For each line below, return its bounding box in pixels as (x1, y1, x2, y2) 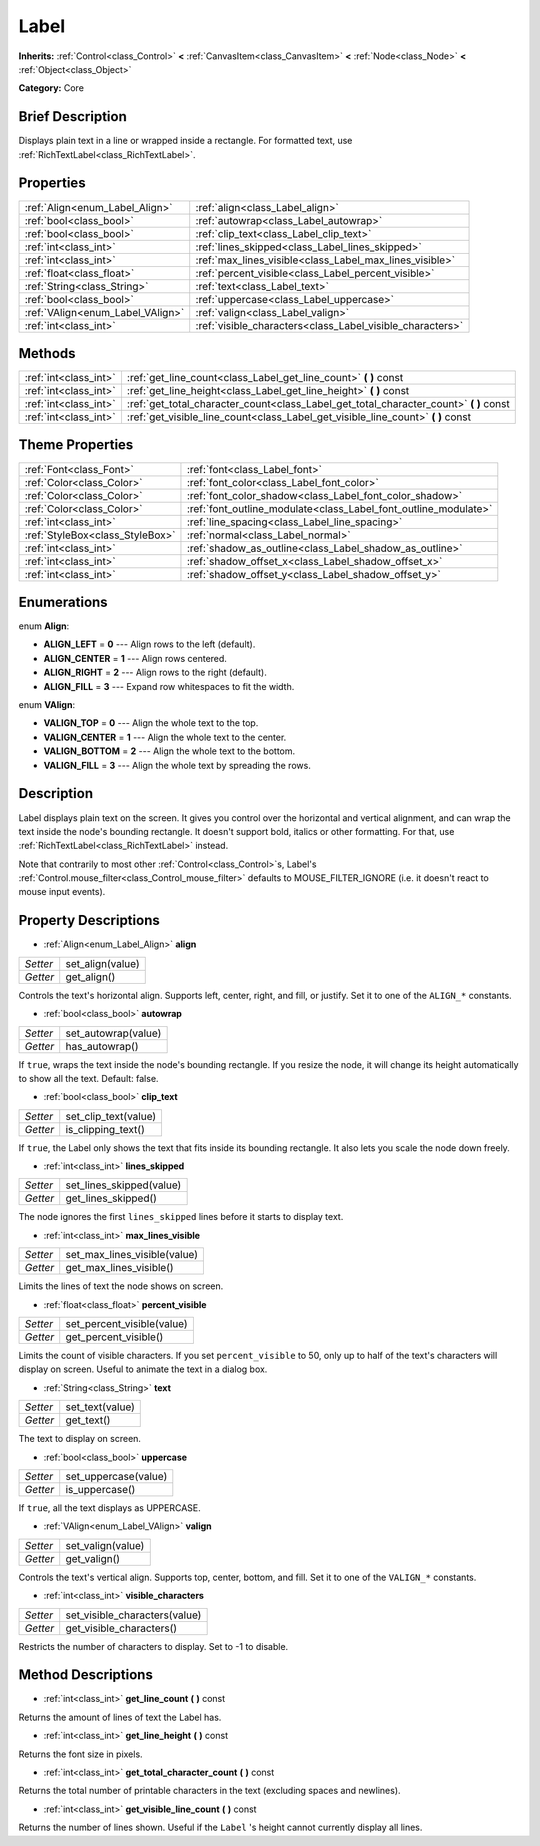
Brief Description (18, 108, 127, 125)
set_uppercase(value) (65, 1470, 168, 1483)
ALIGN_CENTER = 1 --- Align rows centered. (43, 652, 227, 664)
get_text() (65, 1413, 111, 1427)
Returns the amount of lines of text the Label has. (18, 1711, 222, 1723)
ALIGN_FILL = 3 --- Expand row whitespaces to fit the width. (43, 680, 295, 692)
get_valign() (65, 1551, 120, 1565)
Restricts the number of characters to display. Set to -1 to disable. (18, 1640, 289, 1652)
